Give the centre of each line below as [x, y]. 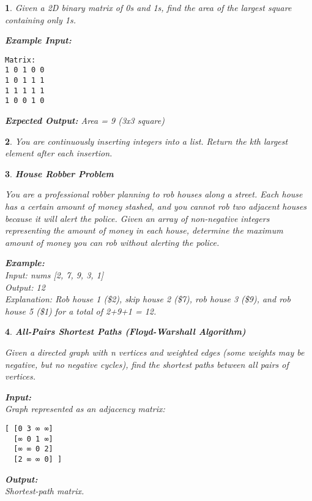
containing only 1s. [40, 19]
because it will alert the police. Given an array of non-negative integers [137, 218]
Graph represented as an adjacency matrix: [85, 409]
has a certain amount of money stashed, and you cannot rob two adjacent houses [156, 206]
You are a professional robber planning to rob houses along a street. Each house [154, 194]
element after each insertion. [59, 153]
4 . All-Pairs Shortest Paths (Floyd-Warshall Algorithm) [125, 331]
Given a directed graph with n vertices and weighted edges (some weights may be [155, 352]
